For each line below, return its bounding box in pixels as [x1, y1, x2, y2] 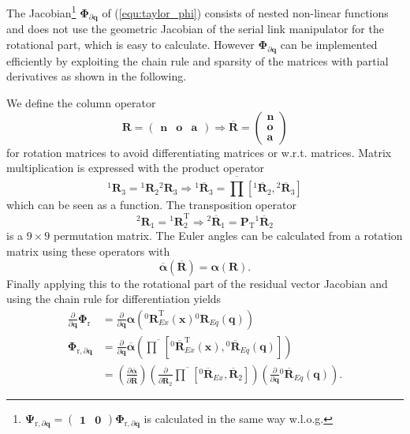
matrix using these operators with [6, 242, 170, 259]
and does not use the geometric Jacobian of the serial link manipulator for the [6, 21, 384, 37]
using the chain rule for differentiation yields [6, 290, 222, 307]
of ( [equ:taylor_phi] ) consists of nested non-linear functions [102, 4, 389, 21]
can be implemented [280, 36, 378, 53]
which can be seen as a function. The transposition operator [6, 196, 296, 213]
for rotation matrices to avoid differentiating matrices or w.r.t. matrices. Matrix [6, 144, 392, 160]
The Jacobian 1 [6, 2, 76, 21]
